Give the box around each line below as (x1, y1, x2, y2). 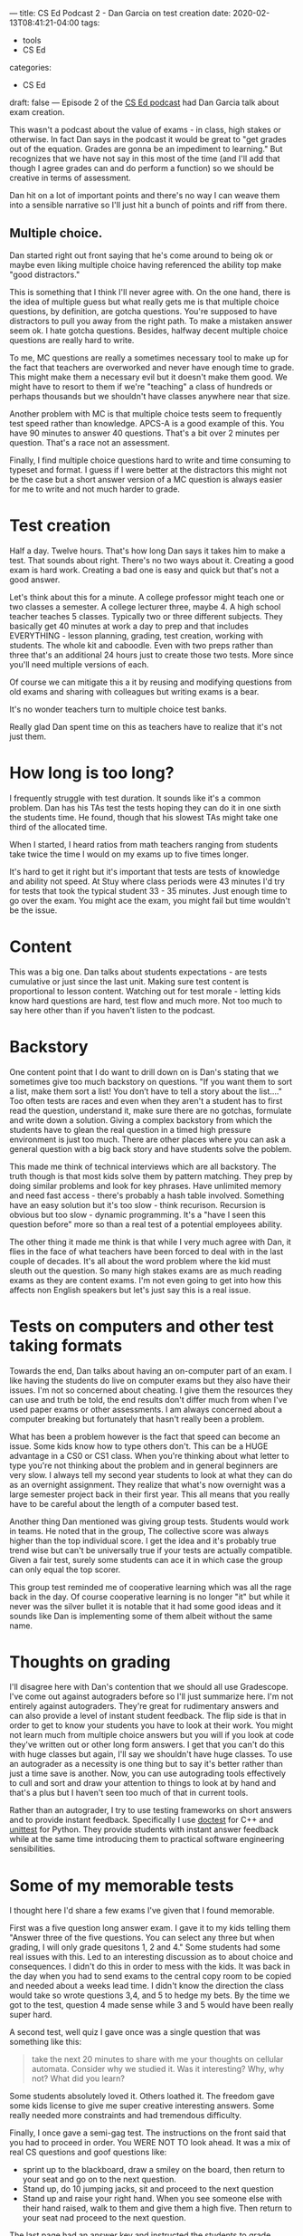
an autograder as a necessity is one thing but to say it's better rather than (9, 1759, 283, 1770)
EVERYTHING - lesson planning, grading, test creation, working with (9, 629, 264, 641)
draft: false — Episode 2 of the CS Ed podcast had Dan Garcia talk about (9, 97, 279, 108)
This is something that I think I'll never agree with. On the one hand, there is (9, 286, 291, 297)
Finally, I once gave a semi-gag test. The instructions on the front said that (9, 2127, 287, 2138)
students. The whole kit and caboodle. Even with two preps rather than (9, 639, 274, 650)
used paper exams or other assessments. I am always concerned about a (9, 1404, 283, 1415)
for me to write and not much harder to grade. (9, 484, 181, 494)
